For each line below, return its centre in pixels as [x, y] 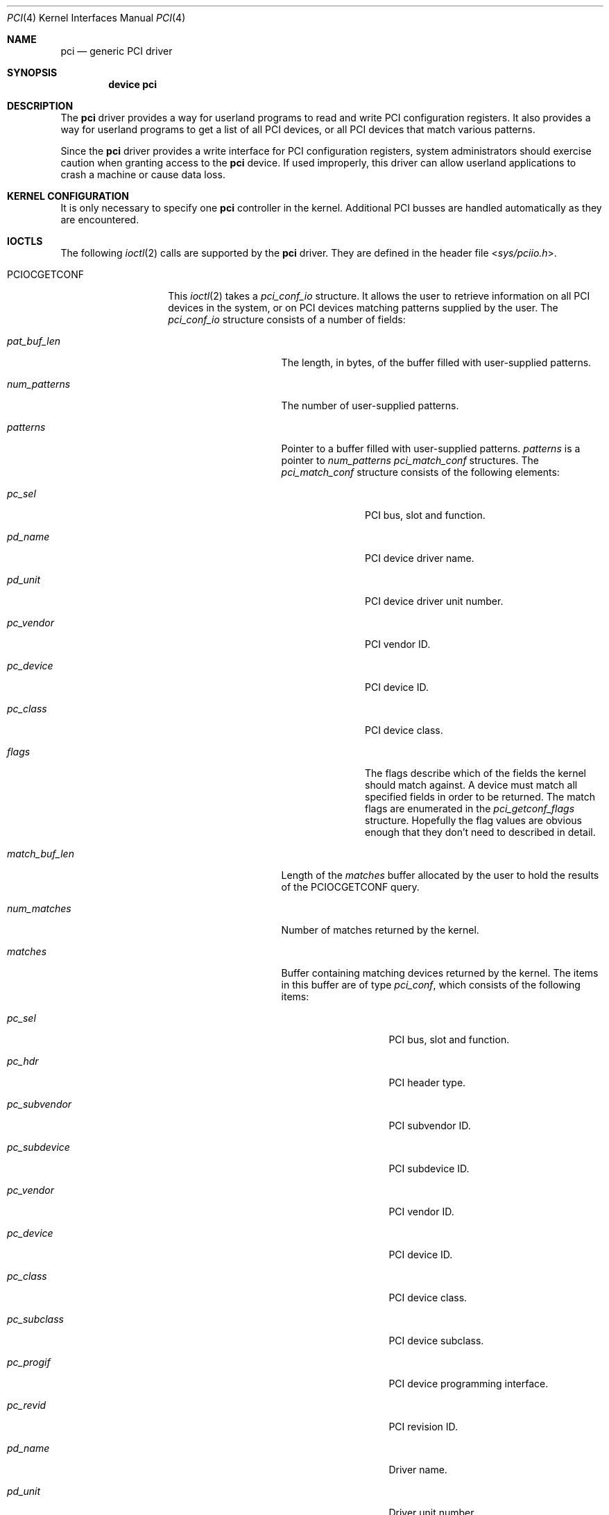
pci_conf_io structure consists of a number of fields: [287, 319]
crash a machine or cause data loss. [143, 174]
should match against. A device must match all [471, 785]
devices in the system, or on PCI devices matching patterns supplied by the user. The [363, 308]
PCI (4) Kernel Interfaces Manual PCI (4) [96, 18]
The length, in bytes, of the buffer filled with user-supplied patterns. [436, 362]
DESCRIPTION [40, 106]
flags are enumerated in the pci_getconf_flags [470, 808]
